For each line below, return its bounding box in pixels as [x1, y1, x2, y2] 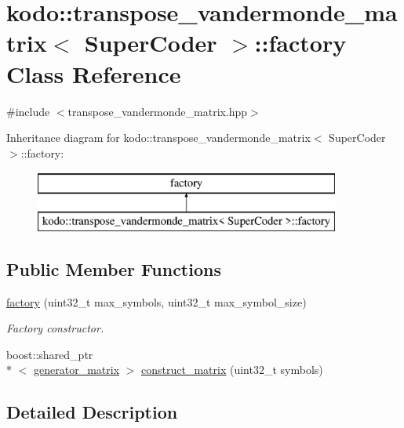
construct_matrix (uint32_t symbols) [141, 361, 323, 378]
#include [6, 103, 50, 119]
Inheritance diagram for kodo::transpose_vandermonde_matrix [6, 129, 311, 146]
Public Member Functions [6, 256, 221, 281]
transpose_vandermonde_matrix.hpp [67, 103, 248, 119]
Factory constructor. [6, 320, 104, 336]
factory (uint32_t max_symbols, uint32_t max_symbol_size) [6, 293, 307, 310]
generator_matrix [34, 361, 120, 378]
